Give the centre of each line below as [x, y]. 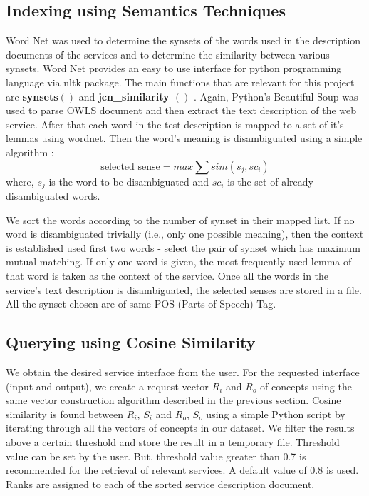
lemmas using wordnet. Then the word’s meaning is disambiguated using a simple [184, 138]
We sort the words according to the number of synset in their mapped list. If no [180, 219]
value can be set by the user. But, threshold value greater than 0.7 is [156, 456]
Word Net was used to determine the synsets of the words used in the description [183, 40]
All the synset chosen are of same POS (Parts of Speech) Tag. [141, 304]
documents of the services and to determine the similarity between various [168, 54]
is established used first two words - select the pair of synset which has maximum [183, 247]
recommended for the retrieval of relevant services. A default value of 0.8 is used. [182, 470]
